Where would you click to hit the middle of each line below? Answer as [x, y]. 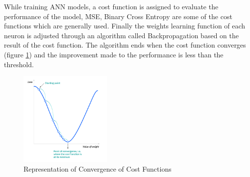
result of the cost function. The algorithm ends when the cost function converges [125, 45]
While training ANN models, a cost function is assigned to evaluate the [111, 6]
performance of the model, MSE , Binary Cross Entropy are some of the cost [118, 16]
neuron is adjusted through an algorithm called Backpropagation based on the [121, 35]
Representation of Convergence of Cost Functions [98, 168]
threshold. [19, 64]
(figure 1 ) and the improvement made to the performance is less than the [114, 54]
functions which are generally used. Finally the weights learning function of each [125, 26]
